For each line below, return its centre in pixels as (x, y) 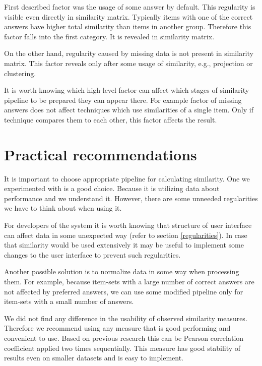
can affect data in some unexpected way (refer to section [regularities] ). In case (126, 235)
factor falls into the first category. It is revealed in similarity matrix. (109, 36)
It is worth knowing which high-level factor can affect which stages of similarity (127, 90)
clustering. (20, 73)
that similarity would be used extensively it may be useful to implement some (124, 245)
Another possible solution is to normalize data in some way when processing (122, 271)
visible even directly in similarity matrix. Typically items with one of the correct (128, 16)
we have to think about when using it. (63, 208)
